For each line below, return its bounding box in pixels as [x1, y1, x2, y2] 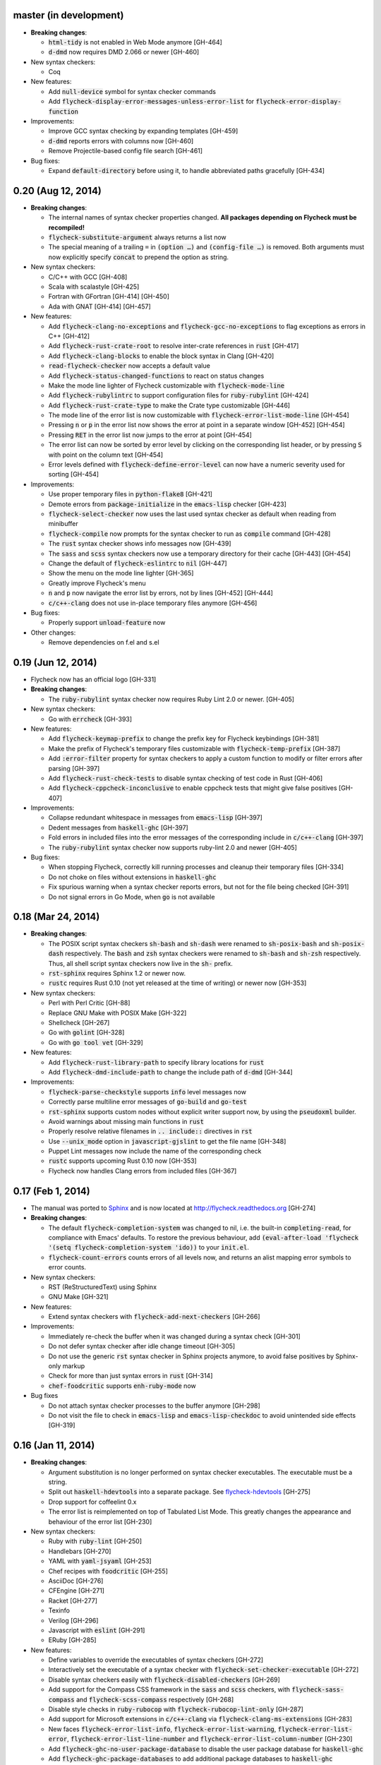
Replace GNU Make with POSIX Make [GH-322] [48, 1008, 187, 1017]
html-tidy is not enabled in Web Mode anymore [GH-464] [48, 37, 222, 46]
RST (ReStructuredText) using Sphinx [48, 1282, 157, 1291]
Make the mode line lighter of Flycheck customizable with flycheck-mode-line [48, 381, 285, 390]
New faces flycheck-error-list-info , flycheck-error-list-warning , [48, 1725, 277, 1733]
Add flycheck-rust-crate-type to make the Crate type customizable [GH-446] [48, 401, 291, 409]
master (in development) [13, 9, 124, 21]
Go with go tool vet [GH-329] [48, 1038, 144, 1046]
